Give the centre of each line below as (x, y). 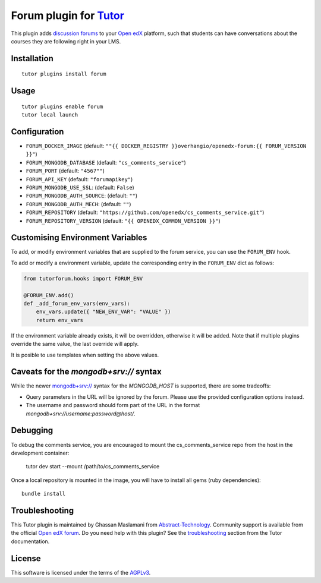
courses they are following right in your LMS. (66, 41)
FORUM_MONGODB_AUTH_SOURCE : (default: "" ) (82, 196)
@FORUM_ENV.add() (49, 295)
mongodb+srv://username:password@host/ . (81, 414)
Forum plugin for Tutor (68, 15)
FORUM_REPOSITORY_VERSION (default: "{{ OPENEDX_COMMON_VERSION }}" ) (123, 220)
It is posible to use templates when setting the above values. (85, 355)
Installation (32, 59)
